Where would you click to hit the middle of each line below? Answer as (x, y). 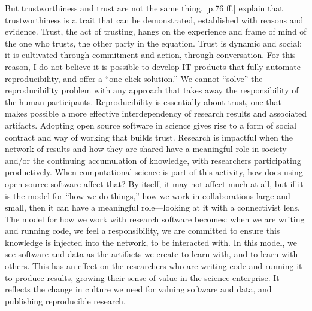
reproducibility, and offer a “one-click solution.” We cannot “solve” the (134, 78)
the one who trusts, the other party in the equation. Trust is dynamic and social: (154, 43)
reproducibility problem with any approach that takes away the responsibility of (152, 90)
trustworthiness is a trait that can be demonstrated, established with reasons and (154, 19)
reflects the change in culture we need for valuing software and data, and (138, 289)
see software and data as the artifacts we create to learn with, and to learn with (152, 254)
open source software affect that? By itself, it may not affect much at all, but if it (154, 183)
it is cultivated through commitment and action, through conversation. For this (150, 55)
